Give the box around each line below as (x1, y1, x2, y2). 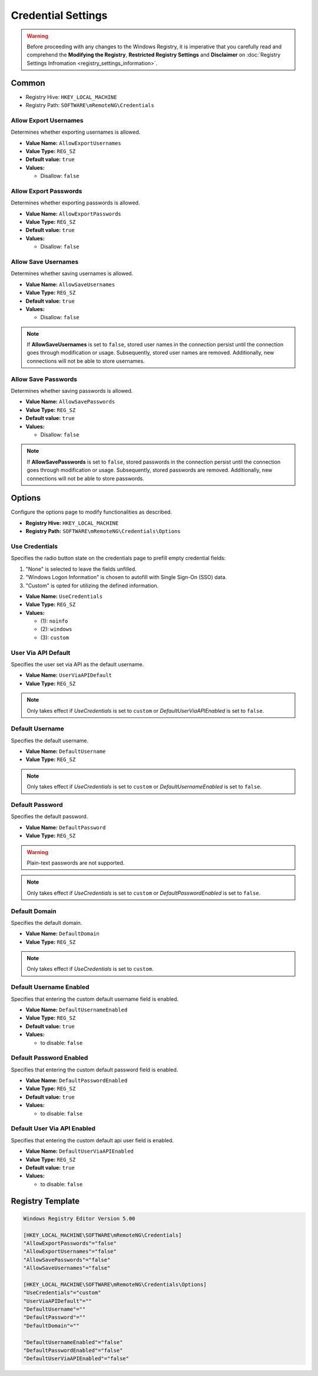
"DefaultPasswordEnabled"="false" (23, 1347, 123, 1354)
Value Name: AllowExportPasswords (25, 210, 122, 217)
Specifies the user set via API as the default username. (11, 661, 144, 668)
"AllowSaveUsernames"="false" (23, 1265, 111, 1272)
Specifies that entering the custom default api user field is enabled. (11, 1137, 174, 1144)
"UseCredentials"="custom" (23, 1289, 101, 1296)
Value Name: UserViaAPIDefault (25, 672, 112, 679)
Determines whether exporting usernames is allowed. (11, 128, 141, 135)
